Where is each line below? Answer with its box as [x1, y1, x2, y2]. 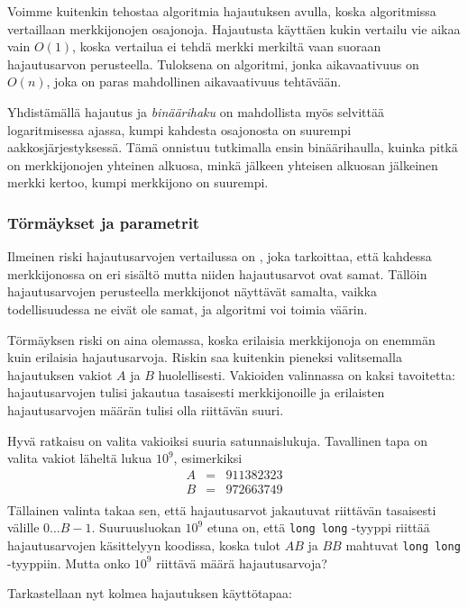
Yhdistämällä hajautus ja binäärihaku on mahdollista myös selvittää [7, 102, 384, 121]
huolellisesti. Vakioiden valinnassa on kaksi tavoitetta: [158, 365, 455, 384]
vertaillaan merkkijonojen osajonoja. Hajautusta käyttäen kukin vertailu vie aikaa [7, 19, 461, 38]
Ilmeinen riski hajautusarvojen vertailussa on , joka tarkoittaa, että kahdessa [7, 247, 432, 266]
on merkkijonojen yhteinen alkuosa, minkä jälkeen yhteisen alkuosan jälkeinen [7, 155, 438, 174]
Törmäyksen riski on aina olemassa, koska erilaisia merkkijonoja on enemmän [7, 330, 436, 349]
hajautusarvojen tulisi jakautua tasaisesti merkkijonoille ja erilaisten [7, 383, 385, 402]
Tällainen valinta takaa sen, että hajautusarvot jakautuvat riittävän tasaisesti [7, 500, 436, 519]
